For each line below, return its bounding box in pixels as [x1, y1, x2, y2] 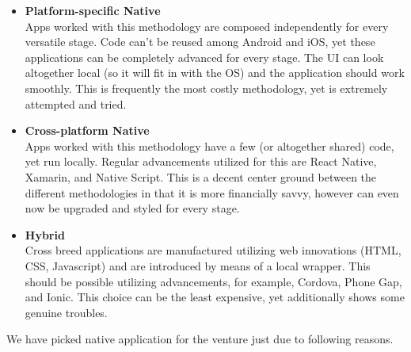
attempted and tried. [25, 95, 127, 112]
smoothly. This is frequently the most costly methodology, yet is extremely [25, 79, 388, 96]
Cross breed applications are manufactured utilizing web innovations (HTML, [25, 242, 401, 258]
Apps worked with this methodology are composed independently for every [25, 17, 389, 34]
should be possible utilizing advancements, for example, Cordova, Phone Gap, [25, 273, 402, 289]
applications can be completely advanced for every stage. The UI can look [25, 48, 384, 65]
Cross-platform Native [25, 122, 150, 139]
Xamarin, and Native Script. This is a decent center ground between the [25, 168, 377, 185]
